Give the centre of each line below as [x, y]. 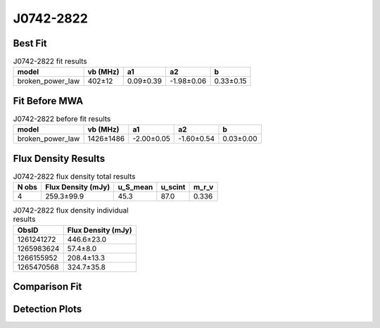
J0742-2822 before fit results [62, 119]
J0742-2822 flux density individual [71, 210]
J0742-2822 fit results [50, 61]
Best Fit [30, 43]
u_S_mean [135, 187]
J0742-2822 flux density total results [75, 177]
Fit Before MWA [48, 101]
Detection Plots [47, 309]
